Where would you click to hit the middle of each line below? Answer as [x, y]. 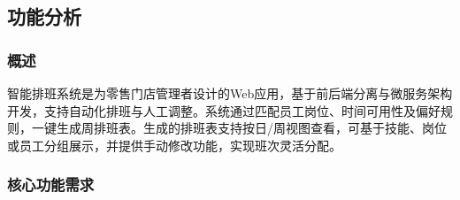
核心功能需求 [51, 185]
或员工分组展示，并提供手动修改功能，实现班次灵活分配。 [174, 145]
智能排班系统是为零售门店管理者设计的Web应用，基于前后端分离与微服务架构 [230, 93]
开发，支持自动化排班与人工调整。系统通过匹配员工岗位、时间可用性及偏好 [224, 110]
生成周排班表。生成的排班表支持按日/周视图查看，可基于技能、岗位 [251, 128]
